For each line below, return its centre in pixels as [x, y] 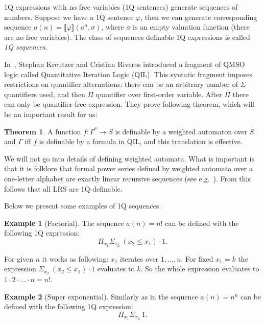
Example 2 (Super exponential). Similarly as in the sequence [101, 296]
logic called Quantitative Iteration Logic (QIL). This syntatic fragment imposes [128, 74]
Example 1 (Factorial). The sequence [64, 223]
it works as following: [75, 258]
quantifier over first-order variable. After [159, 94]
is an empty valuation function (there [191, 27]
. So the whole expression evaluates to [200, 269]
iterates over [139, 258]
